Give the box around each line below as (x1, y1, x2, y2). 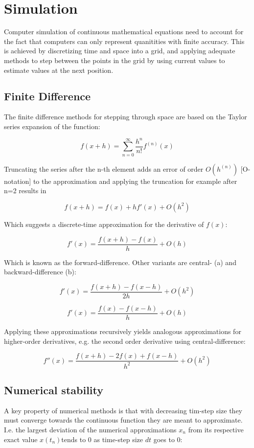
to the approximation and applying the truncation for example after (33, 176, 237, 186)
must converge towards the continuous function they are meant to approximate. (4, 415, 243, 425)
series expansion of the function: (4, 121, 100, 131)
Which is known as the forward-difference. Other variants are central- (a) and (4, 257, 236, 267)
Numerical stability (4, 382, 104, 397)
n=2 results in (4, 185, 46, 196)
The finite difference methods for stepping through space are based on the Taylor (4, 112, 247, 122)
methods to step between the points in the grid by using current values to (4, 55, 225, 65)
